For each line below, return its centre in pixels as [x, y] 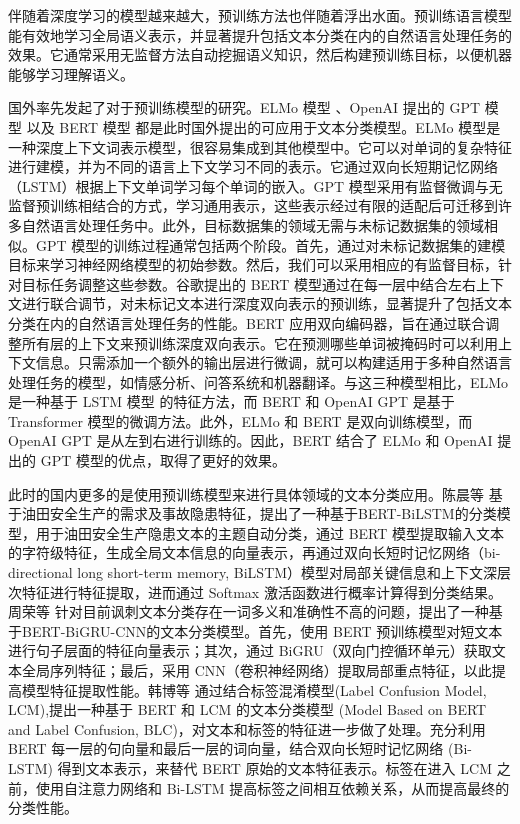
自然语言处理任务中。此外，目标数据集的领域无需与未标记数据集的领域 [252, 224]
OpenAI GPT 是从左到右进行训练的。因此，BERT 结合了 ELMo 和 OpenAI [250, 440]
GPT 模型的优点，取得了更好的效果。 [163, 460]
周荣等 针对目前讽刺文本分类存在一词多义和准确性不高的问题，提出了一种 [248, 611]
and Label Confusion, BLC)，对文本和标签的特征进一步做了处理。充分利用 [247, 728]
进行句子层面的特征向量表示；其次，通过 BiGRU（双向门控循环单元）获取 [250, 650]
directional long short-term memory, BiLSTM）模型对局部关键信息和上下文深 [253, 572]
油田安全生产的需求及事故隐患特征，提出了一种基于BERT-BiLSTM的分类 [259, 513]
